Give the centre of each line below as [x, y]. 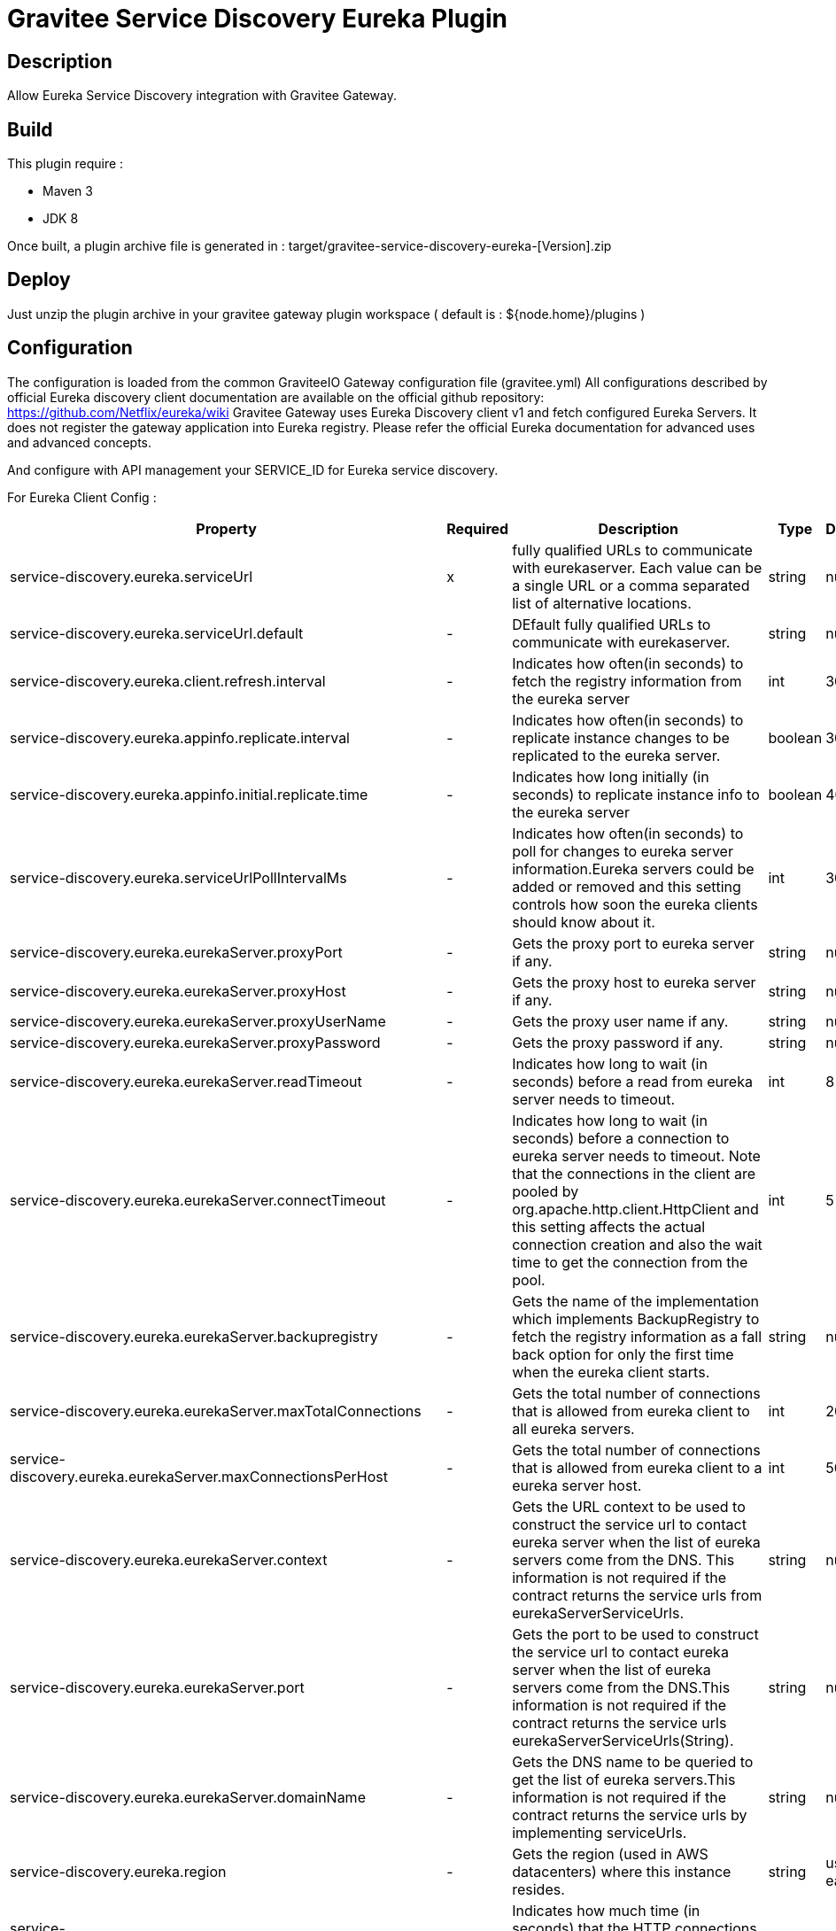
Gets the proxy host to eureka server [634, 982]
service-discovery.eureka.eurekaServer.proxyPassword [195, 1042]
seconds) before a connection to [621, 1138]
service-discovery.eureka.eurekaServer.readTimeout [186, 1081]
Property [226, 528]
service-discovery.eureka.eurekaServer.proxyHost [178, 991]
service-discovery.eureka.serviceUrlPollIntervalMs [178, 877]
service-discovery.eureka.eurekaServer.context [169, 1559]
